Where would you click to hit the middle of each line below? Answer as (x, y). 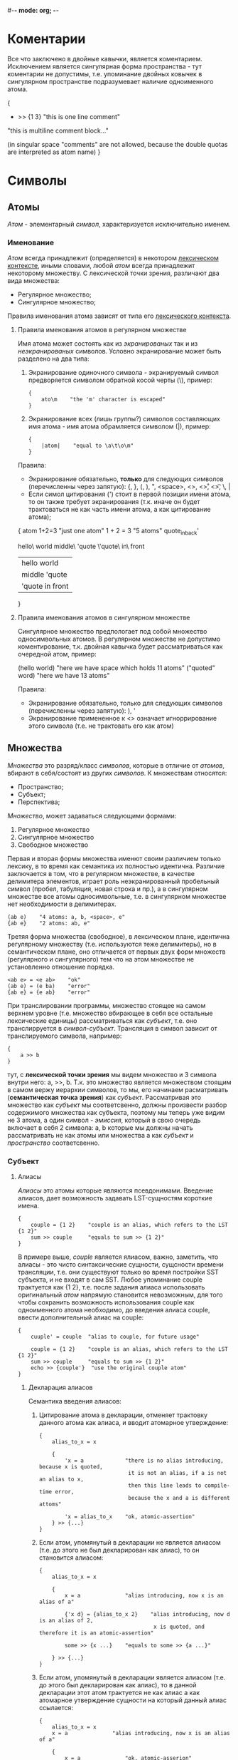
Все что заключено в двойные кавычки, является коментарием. (105, 58)
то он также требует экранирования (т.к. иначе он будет (114, 502)
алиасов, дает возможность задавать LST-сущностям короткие (115, 1198)
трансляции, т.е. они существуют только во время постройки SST (118, 1272)
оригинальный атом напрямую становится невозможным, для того (120, 1295)
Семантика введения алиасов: (75, 1401)
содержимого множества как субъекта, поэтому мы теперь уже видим (116, 1112)
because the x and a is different (179, 1498)
